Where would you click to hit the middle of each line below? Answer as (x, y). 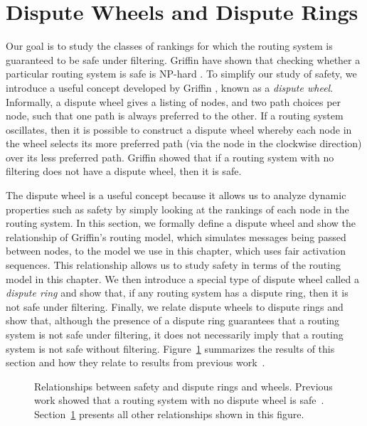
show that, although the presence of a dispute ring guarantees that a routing (173, 320)
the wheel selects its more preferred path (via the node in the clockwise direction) (184, 143)
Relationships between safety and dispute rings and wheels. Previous (183, 386)
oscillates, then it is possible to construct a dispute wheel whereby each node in (179, 129)
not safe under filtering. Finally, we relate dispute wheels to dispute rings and (175, 306)
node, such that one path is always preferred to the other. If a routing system (175, 116)
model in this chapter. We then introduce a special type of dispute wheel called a (182, 278)
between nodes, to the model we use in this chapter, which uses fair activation (176, 251)
